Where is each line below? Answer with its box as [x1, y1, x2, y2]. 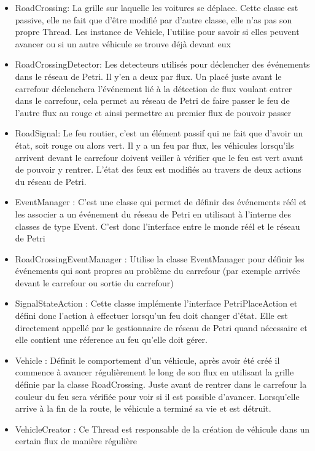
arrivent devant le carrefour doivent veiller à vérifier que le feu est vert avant [15, 151, 303, 163]
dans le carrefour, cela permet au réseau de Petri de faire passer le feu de [15, 94, 290, 107]
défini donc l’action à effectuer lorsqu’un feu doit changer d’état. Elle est [15, 309, 288, 322]
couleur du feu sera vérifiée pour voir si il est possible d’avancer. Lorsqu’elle [15, 390, 300, 402]
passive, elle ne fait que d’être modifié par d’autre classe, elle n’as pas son [15, 13, 292, 26]
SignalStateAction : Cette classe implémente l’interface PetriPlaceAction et [15, 297, 298, 310]
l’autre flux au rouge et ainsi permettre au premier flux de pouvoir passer [15, 106, 292, 119]
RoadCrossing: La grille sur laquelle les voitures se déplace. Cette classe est [15, 1, 298, 14]
